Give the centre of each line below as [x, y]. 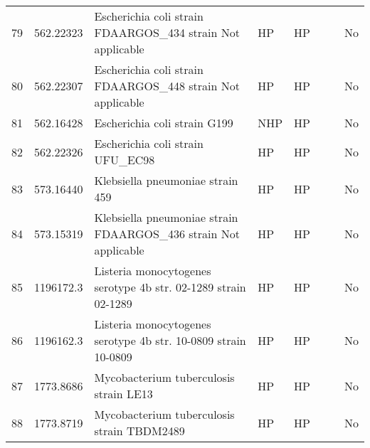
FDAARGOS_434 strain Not [167, 32]
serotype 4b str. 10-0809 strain [170, 340]
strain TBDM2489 [139, 431]
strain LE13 [123, 394]
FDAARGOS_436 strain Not [167, 234]
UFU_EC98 [125, 160]
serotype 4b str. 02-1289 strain [170, 287]
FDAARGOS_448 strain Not [167, 86]
